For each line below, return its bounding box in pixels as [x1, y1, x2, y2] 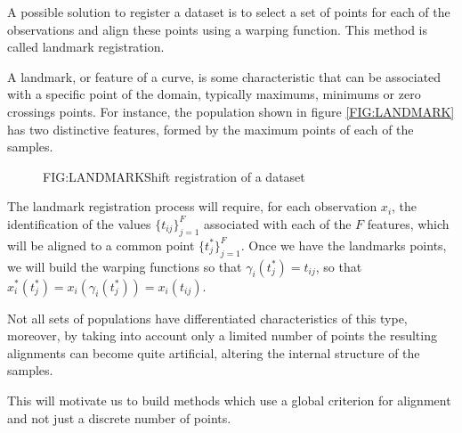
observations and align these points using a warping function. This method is [7, 20, 427, 38]
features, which [367, 214, 450, 233]
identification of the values [7, 214, 151, 233]
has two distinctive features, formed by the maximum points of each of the [7, 119, 414, 138]
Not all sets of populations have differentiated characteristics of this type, [7, 308, 408, 327]
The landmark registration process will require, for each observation [7, 197, 377, 216]
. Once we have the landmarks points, [240, 235, 447, 254]
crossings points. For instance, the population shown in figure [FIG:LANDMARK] [7, 102, 455, 120]
